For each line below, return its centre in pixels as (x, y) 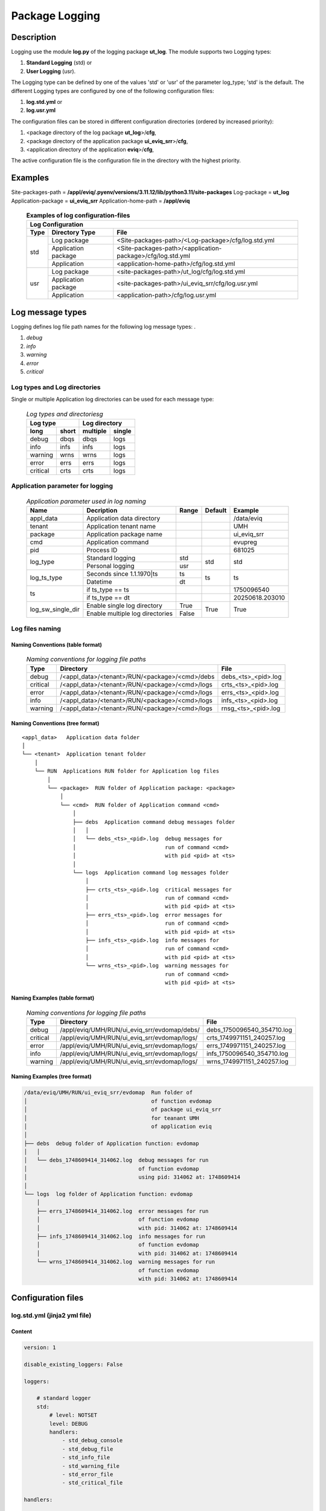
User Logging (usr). (51, 71)
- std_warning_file (91, 1466)
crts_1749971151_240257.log (246, 1038)
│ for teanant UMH (111, 1118)
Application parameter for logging (62, 486)
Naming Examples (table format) (53, 998)
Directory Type (74, 233)
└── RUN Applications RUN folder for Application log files (127, 771)
